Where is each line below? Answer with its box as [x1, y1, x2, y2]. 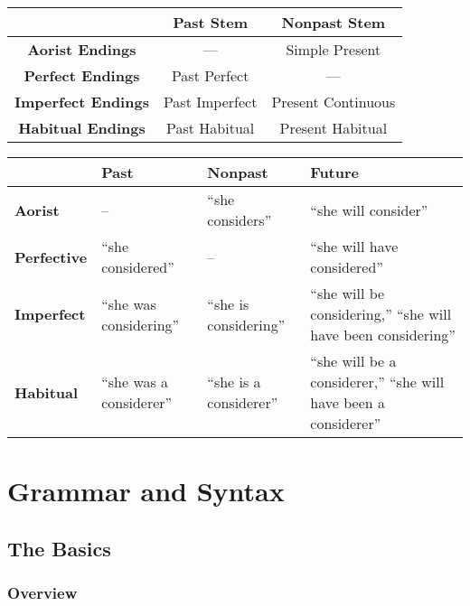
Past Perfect [171, 65, 249, 86]
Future [310, 162, 359, 182]
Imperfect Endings [14, 91, 149, 112]
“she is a [207, 371, 261, 392]
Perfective [14, 246, 88, 267]
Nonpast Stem [281, 12, 386, 33]
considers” [207, 210, 272, 230]
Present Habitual [279, 117, 388, 138]
